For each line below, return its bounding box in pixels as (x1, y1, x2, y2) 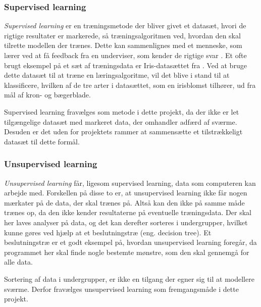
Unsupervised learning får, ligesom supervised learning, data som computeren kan (4, 177, 256, 188)
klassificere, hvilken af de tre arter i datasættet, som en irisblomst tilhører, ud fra (4, 79, 256, 90)
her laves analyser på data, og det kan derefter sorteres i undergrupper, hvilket (4, 217, 248, 227)
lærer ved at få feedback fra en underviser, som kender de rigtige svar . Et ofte (4, 50, 247, 60)
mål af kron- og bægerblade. (4, 89, 91, 100)
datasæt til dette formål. (4, 136, 80, 146)
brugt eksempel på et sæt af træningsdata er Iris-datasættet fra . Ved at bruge (4, 60, 247, 70)
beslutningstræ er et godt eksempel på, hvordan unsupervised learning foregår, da (4, 237, 257, 247)
